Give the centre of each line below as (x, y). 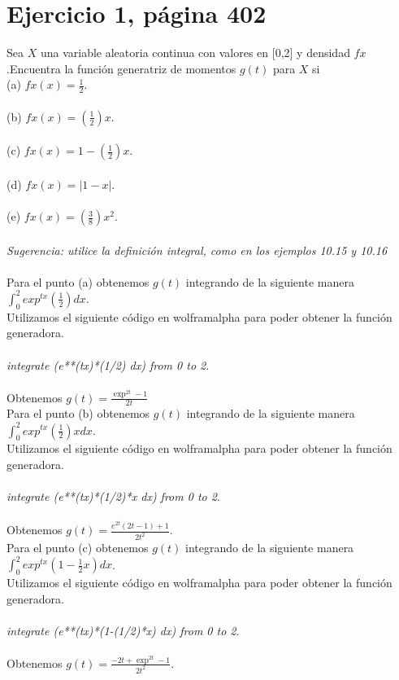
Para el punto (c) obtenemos (78, 548)
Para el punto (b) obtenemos (78, 413)
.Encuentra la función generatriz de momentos (121, 68)
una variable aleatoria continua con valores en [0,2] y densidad (195, 53)
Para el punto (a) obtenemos (78, 281)
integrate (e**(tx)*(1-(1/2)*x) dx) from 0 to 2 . (123, 630)
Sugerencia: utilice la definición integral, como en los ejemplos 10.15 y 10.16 (197, 250)
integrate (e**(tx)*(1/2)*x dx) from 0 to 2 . (113, 496)
